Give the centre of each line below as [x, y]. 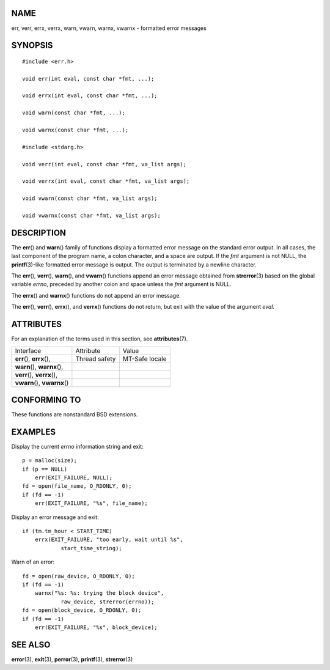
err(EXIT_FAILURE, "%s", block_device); [96, 627]
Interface [28, 350]
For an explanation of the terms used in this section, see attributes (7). [100, 339]
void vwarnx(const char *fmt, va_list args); [92, 215]
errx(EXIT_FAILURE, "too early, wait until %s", [109, 540]
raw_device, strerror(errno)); [108, 602]
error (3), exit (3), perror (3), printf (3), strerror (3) [72, 659]
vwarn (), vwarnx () [42, 383]
